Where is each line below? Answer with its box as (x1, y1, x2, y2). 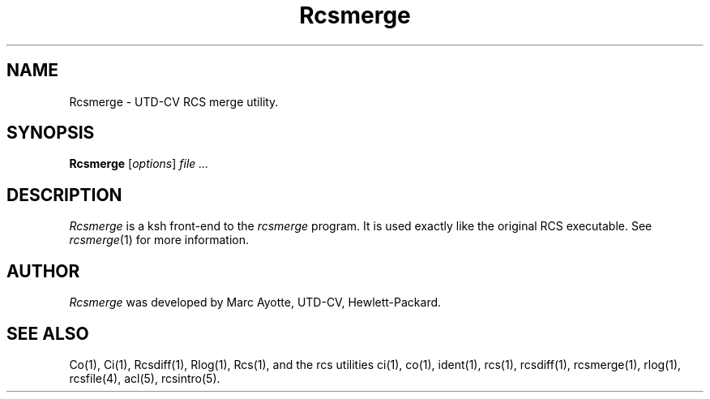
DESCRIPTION (6, 184, 122, 205)
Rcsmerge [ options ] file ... (69, 157, 209, 171)
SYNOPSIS (6, 122, 95, 144)
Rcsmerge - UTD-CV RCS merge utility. (69, 94, 279, 109)
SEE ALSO (6, 323, 89, 344)
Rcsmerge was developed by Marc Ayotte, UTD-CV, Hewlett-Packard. (69, 295, 442, 310)
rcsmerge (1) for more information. (69, 233, 249, 247)
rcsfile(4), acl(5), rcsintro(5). (69, 371, 220, 385)
